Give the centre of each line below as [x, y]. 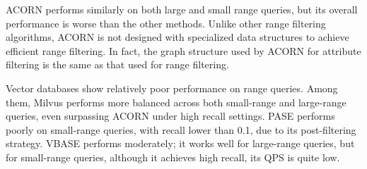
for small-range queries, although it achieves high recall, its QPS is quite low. [173, 157]
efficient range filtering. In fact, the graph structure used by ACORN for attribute [183, 50]
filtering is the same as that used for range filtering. [117, 64]
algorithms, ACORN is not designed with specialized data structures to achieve [177, 37]
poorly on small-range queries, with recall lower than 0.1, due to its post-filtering [181, 129]
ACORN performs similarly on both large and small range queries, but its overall [182, 9]
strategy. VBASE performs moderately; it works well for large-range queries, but [180, 143]
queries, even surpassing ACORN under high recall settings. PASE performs [170, 116]
